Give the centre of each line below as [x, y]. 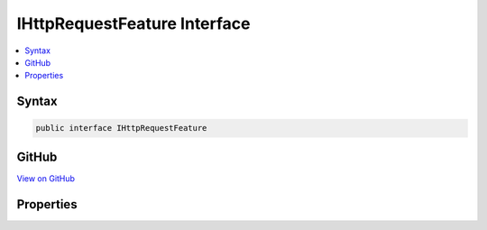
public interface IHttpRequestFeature [121, 128]
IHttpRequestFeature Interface [133, 23]
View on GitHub [46, 178]
